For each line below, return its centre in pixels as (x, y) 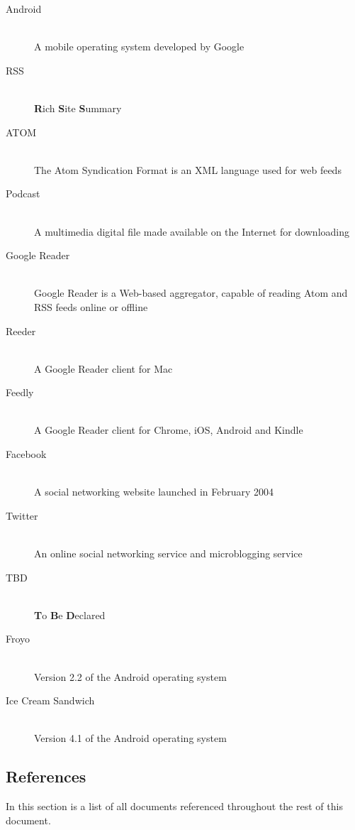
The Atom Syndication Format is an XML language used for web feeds (188, 169)
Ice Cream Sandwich (50, 700)
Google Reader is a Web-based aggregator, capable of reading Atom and (191, 293)
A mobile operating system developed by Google (139, 47)
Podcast (23, 193)
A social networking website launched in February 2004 (154, 492)
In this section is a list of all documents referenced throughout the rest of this (174, 806)
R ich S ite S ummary (78, 108)
